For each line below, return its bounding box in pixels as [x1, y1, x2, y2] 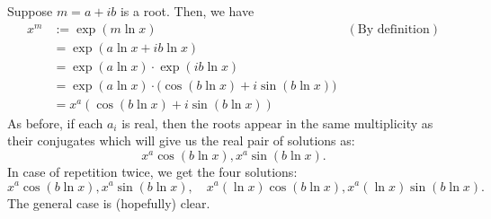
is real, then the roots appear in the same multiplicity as [121, 113, 433, 132]
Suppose [7, 2, 53, 20]
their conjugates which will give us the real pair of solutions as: [7, 131, 355, 150]
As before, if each [7, 113, 103, 132]
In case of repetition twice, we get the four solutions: [7, 162, 298, 180]
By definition [357, 22, 430, 36]
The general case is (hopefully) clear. [7, 193, 210, 212]
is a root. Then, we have [120, 2, 254, 20]
